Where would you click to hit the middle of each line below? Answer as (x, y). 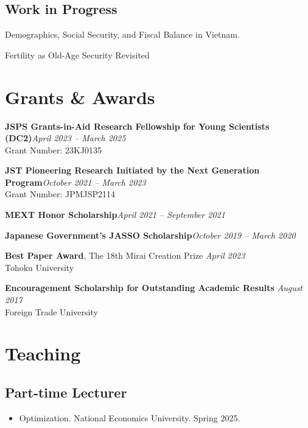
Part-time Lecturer (66, 392)
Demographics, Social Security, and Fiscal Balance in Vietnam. (122, 34)
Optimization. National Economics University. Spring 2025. (130, 417)
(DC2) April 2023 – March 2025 (65, 138)
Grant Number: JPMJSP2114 (60, 194)
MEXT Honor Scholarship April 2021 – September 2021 (115, 215)
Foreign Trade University (51, 311)
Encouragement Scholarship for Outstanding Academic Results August (154, 288)
